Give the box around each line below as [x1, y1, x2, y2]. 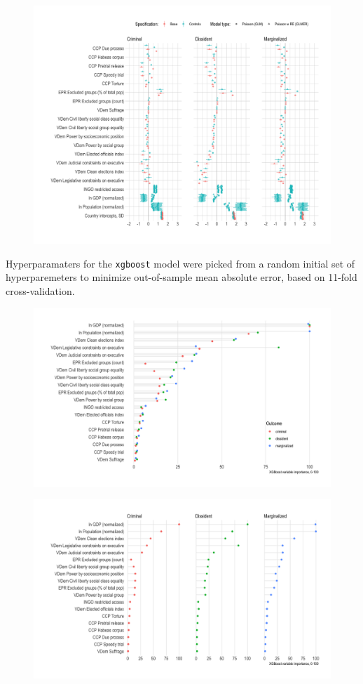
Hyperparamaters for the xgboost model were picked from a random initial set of [6, 256, 355, 270]
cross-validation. [6, 283, 75, 298]
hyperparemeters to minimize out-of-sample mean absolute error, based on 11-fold [6, 270, 357, 284]
